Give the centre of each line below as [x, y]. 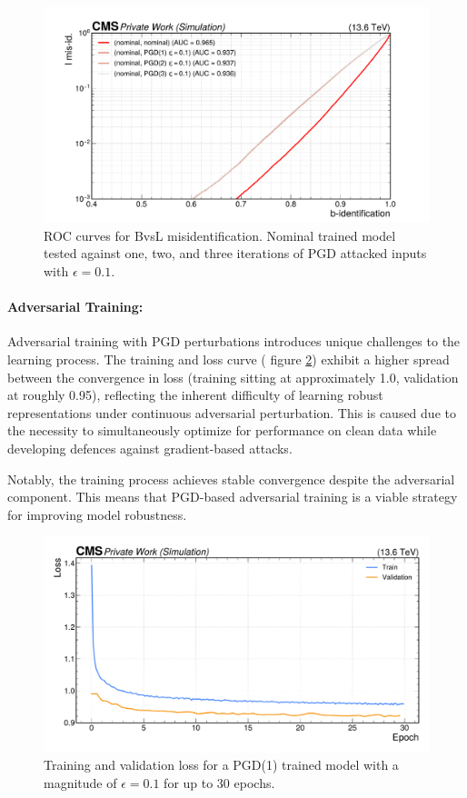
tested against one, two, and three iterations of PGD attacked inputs [235, 253]
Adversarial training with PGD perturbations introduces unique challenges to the [234, 341]
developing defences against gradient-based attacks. [150, 448]
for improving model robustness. [97, 514]
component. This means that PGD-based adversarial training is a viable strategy [233, 497]
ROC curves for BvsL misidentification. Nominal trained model [220, 235]
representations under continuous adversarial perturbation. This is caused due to [232, 412]
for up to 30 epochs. [219, 782]
